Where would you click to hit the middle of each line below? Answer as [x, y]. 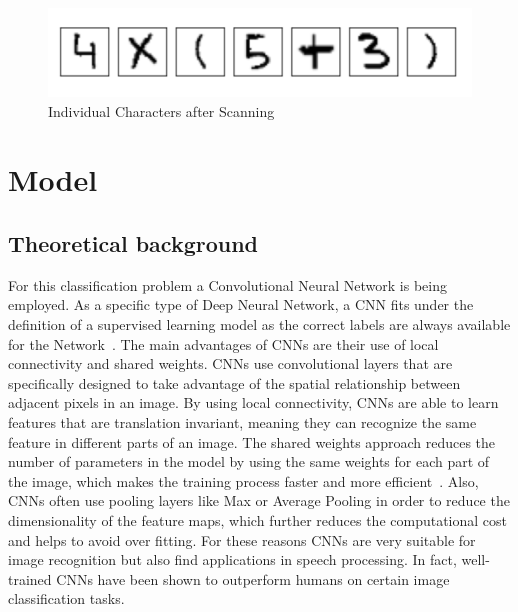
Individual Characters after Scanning [161, 110]
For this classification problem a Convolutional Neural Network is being [227, 284]
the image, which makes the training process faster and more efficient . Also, [243, 480]
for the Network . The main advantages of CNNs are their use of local [223, 343]
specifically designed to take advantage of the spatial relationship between [234, 382]
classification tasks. [66, 598]
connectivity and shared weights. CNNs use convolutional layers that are [230, 363]
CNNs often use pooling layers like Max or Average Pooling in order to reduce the [259, 500]
